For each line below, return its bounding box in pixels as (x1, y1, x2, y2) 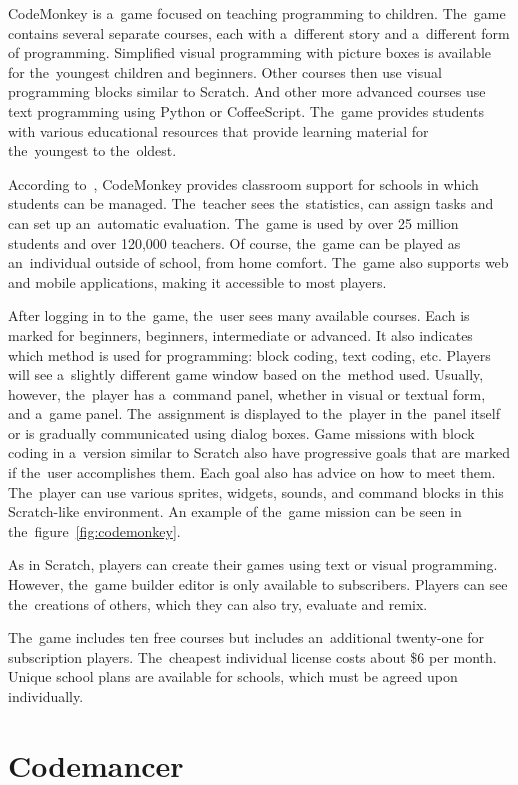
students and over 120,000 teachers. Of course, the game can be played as (8, 232, 461, 253)
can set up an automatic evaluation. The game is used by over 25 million (8, 212, 459, 233)
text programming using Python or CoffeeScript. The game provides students (8, 100, 484, 121)
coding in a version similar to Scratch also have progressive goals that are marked (8, 442, 510, 463)
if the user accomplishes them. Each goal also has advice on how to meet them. (8, 462, 496, 483)
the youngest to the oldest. (8, 140, 177, 161)
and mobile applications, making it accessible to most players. (8, 271, 387, 292)
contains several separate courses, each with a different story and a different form (8, 22, 510, 43)
